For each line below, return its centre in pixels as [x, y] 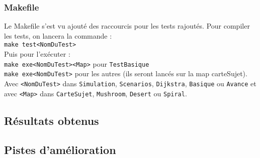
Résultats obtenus [52, 120]
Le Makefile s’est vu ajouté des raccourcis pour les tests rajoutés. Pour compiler [127, 26]
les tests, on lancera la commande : [58, 35]
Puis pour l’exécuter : [37, 54]
